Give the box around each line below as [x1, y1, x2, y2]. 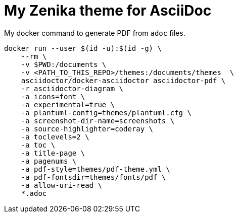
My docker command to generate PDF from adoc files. [4, 28, 185, 37]
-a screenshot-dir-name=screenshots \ [21, 116, 175, 125]
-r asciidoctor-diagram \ [21, 84, 124, 93]
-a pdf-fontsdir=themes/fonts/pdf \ [21, 173, 166, 181]
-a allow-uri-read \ [21, 181, 102, 189]
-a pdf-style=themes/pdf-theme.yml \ [21, 165, 170, 173]
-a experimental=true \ [21, 100, 115, 109]
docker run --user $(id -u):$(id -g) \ [4, 44, 162, 52]
